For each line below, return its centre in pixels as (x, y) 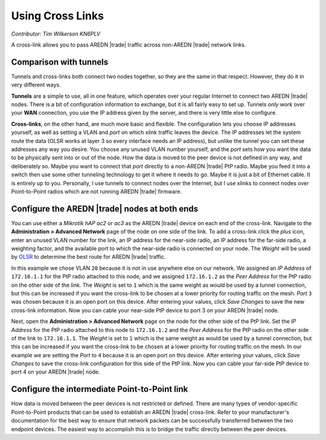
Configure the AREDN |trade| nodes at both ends (105, 209)
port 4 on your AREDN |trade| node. (56, 372)
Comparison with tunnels (60, 62)
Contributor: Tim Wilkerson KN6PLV (56, 34)
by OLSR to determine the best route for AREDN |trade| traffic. (88, 257)
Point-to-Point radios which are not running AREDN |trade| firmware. (97, 191)
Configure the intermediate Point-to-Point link (100, 389)
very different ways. (36, 85)
